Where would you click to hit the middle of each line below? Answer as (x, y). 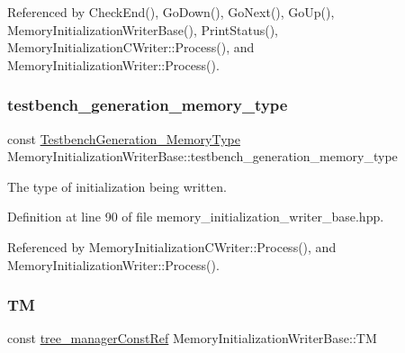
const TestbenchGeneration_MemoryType (124, 138)
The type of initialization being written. (117, 186)
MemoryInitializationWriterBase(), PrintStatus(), (143, 29)
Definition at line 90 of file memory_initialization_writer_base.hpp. (196, 217)
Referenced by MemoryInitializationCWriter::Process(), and (172, 246)
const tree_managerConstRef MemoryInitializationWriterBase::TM (192, 338)
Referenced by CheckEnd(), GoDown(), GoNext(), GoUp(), (171, 12)
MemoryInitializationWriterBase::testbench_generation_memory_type (202, 156)
